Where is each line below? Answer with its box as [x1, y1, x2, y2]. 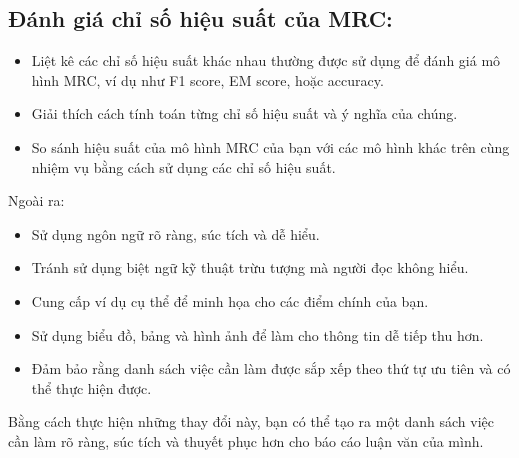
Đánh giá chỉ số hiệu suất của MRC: [8, 3, 393, 34]
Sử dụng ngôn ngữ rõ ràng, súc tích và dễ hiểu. [31, 223, 320, 244]
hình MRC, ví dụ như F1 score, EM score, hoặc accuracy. [31, 69, 384, 90]
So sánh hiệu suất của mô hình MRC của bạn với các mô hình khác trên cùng [31, 136, 510, 157]
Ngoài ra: [8, 190, 65, 211]
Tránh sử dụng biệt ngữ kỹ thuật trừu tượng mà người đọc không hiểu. [31, 257, 469, 278]
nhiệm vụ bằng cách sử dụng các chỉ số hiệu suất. [31, 156, 336, 177]
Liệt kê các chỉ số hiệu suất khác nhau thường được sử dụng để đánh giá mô [31, 50, 501, 71]
